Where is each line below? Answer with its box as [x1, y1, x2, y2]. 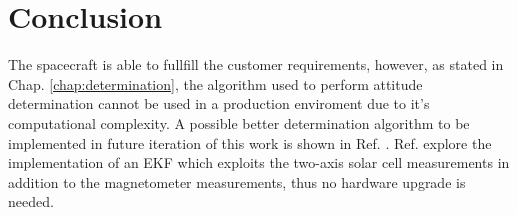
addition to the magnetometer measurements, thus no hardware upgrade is [8, 171, 466, 192]
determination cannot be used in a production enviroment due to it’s [8, 93, 430, 114]
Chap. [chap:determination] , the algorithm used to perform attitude [8, 73, 423, 94]
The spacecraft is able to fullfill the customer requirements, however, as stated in [8, 54, 504, 75]
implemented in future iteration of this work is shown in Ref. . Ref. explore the [8, 132, 492, 153]
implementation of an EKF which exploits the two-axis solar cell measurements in [8, 152, 510, 173]
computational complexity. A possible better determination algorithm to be [8, 112, 470, 133]
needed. [8, 191, 54, 212]
